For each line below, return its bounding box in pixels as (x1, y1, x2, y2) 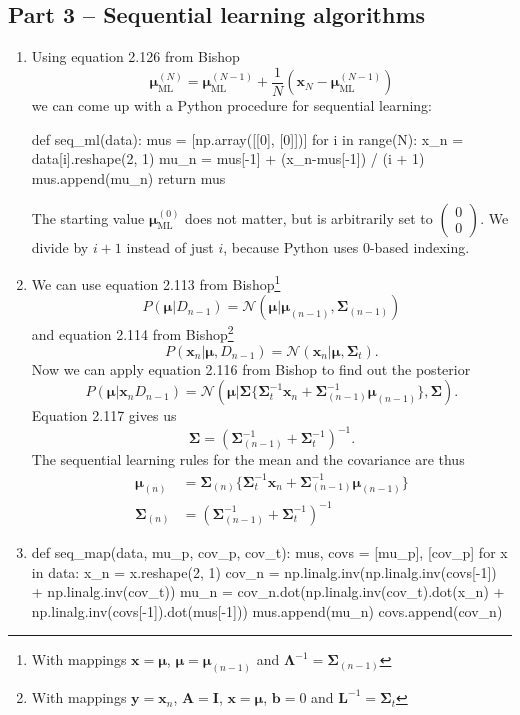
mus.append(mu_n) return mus (31, 168, 226, 189)
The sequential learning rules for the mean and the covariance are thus (31, 449, 465, 470)
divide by (31, 236, 89, 257)
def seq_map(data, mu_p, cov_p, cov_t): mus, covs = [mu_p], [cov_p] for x (31, 541, 508, 562)
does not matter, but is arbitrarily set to (185, 207, 433, 228)
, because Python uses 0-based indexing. (223, 236, 470, 257)
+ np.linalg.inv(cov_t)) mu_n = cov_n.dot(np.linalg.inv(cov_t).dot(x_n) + (31, 581, 505, 602)
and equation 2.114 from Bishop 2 (31, 321, 234, 345)
